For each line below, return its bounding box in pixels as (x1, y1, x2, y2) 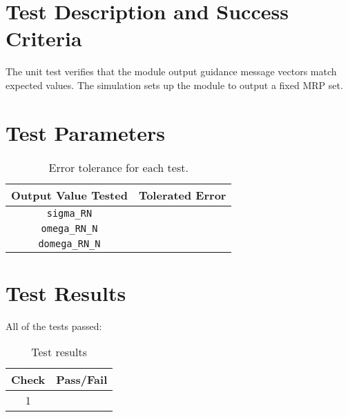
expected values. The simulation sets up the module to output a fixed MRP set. (6, 77, 343, 92)
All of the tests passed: (6, 318, 102, 333)
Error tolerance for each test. (48, 159, 188, 175)
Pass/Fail (56, 371, 108, 388)
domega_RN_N (38, 237, 101, 249)
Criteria (6, 24, 82, 52)
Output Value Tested (11, 186, 128, 203)
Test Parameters (6, 118, 165, 146)
